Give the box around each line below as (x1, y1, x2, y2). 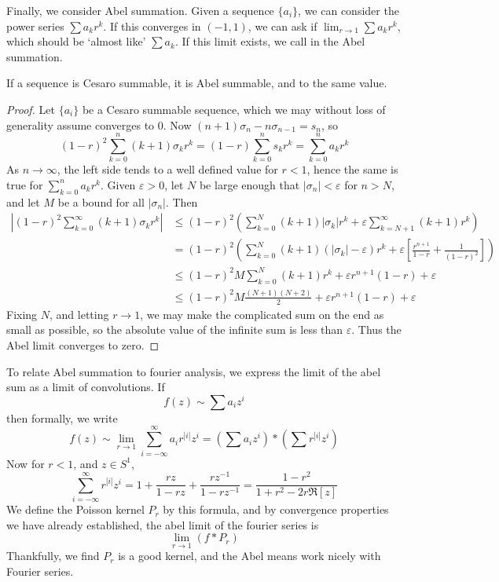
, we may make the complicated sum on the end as (140, 306, 384, 322)
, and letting (50, 306, 109, 322)
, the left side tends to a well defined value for (57, 161, 278, 178)
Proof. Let (6, 101, 55, 117)
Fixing (6, 306, 38, 322)
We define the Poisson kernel (6, 501, 145, 518)
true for (6, 176, 43, 192)
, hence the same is (306, 161, 398, 178)
